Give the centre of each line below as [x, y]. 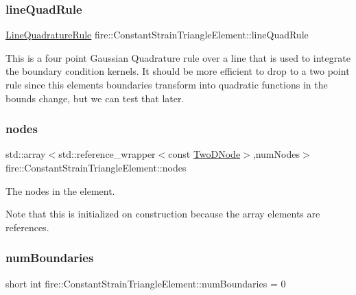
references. [27, 227]
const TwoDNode [204, 154]
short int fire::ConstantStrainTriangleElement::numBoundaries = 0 [146, 283]
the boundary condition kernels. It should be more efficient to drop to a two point [178, 71]
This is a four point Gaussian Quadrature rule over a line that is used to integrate [178, 57]
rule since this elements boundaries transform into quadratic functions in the [167, 84]
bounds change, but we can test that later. [95, 98]
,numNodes [276, 154]
